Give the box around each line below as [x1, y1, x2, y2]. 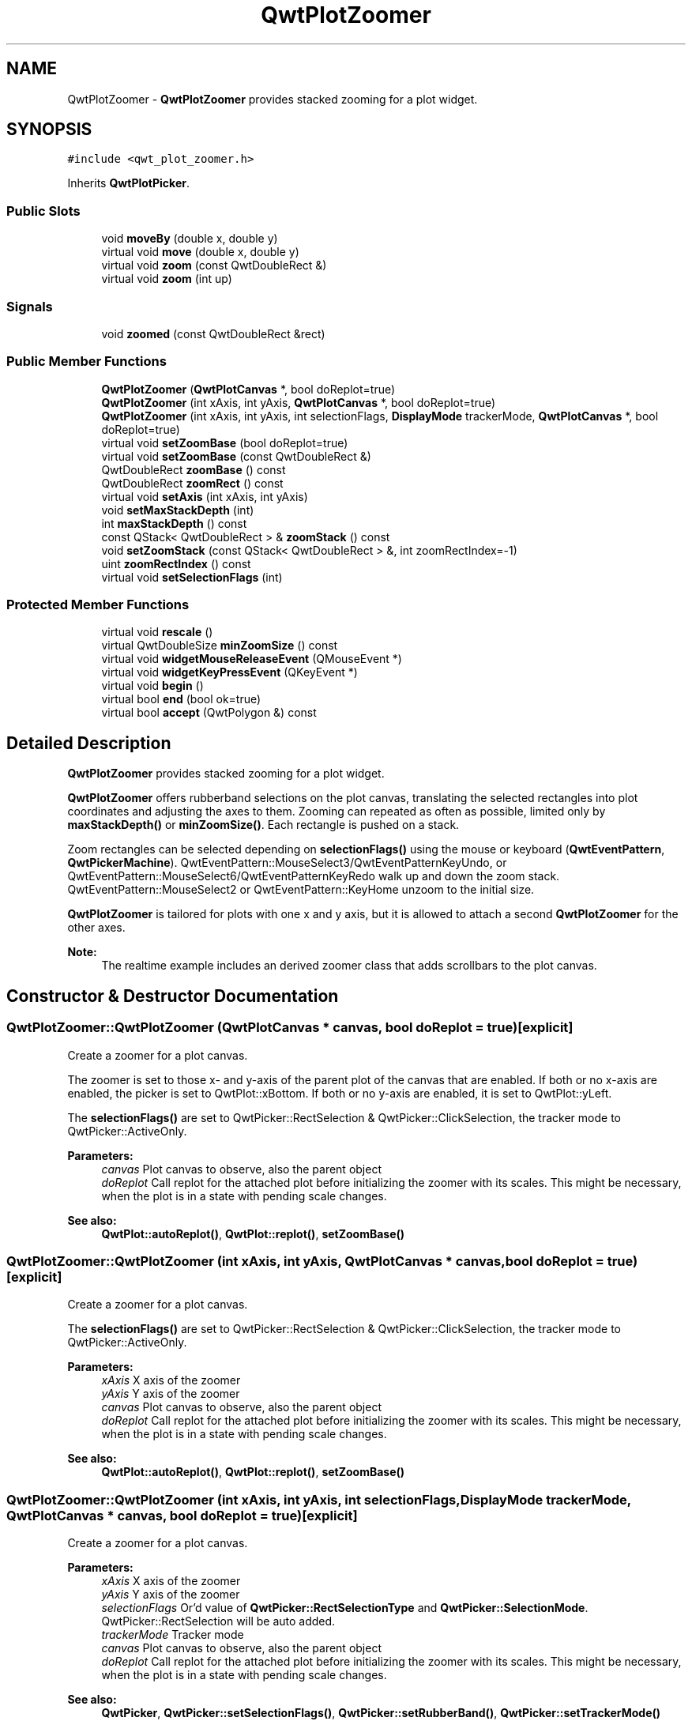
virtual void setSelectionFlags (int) [101, 570, 283, 584]
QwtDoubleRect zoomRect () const [101, 476, 284, 490]
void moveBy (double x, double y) [101, 232, 278, 246]
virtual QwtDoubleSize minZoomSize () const [101, 638, 338, 653]
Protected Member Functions [6, 597, 190, 613]
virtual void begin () [101, 679, 204, 693]
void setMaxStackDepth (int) [101, 503, 254, 517]
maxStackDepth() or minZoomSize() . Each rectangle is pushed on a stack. [67, 818, 460, 832]
